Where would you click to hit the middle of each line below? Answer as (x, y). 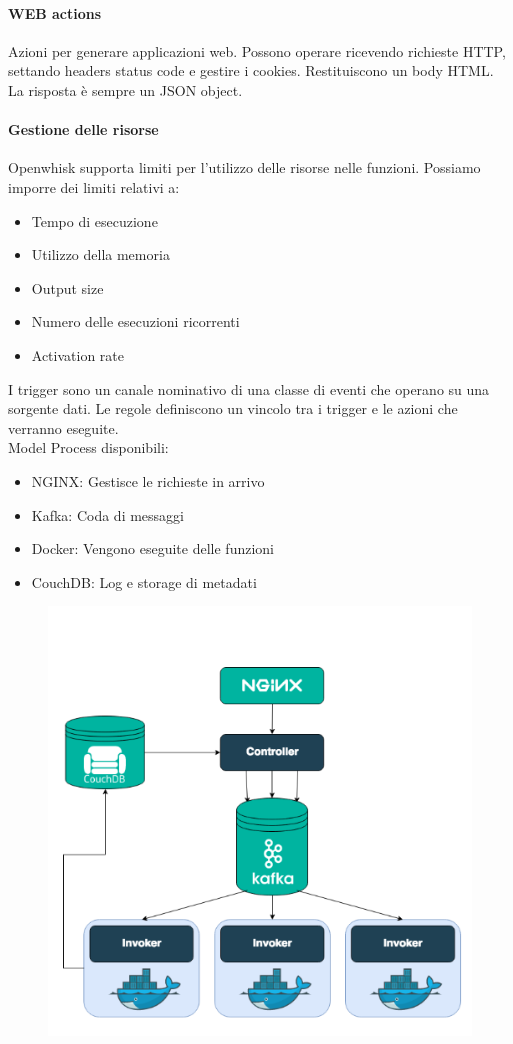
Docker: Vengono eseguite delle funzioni (152, 548)
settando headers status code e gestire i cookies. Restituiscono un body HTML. (251, 70)
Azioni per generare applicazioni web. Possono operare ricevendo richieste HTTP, (257, 50)
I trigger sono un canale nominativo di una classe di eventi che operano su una (249, 388)
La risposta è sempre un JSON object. (125, 89)
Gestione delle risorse (83, 129)
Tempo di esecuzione (94, 220)
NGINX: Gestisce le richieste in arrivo (148, 480)
